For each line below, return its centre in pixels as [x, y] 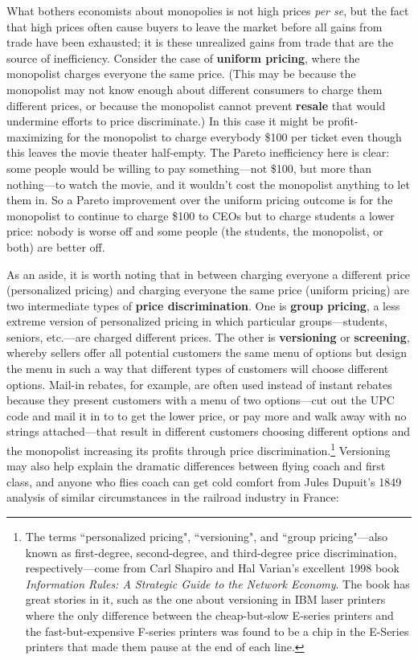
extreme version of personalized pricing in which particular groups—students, [197, 321]
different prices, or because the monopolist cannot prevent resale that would [196, 105]
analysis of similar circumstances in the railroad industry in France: [173, 497]
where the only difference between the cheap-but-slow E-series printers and [209, 615]
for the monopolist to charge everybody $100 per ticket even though [234, 136]
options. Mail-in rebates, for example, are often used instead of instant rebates [199, 384]
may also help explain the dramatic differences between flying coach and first [196, 466]
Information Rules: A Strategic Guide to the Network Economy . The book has [217, 583]
